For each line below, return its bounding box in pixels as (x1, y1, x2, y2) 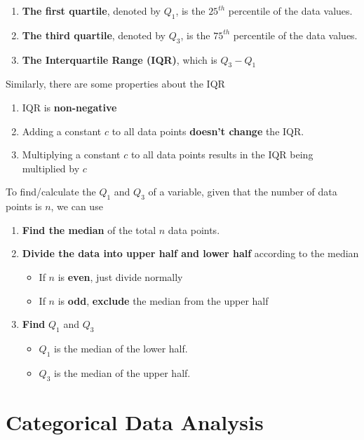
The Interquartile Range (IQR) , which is (22, 52, 217, 67)
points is (6, 199, 42, 214)
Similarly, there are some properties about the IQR (6, 76, 225, 91)
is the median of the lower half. (54, 341, 188, 355)
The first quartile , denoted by (22, 4, 161, 18)
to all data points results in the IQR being (130, 147, 314, 162)
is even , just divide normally (58, 269, 183, 284)
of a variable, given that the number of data (148, 184, 337, 199)
